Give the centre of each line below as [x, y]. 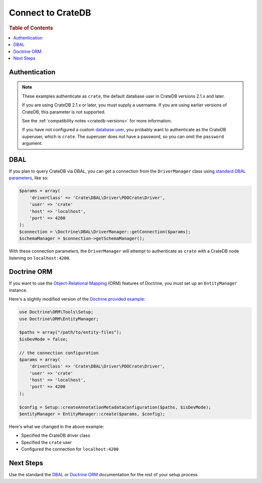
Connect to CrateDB [50, 13]
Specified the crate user [47, 442]
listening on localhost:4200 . [40, 258]
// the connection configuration [59, 353]
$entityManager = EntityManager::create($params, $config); [92, 414]
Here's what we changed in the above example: [57, 427]
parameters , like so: [29, 178]
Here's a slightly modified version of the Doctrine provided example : [77, 299]
